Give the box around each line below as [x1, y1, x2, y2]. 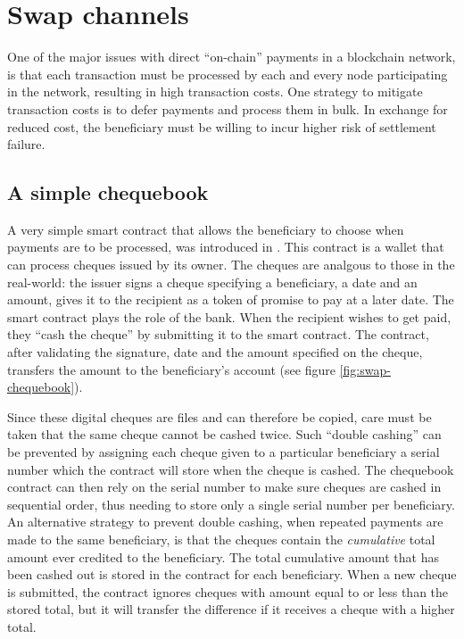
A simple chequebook [7, 178, 209, 206]
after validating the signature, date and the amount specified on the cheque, [7, 343, 423, 361]
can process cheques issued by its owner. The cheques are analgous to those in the [7, 255, 455, 274]
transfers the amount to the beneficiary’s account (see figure [7, 360, 336, 378]
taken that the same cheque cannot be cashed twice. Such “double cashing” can [7, 425, 442, 444]
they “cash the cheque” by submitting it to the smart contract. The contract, [7, 325, 429, 344]
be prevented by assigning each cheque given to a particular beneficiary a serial [7, 443, 440, 461]
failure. [7, 135, 46, 154]
